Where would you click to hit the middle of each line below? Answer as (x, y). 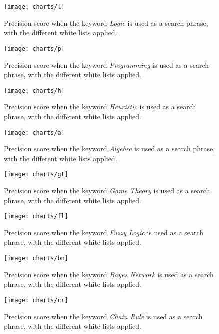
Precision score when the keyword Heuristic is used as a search (100, 107)
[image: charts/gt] (36, 174)
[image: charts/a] (34, 133)
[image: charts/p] (34, 49)
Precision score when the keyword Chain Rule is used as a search (103, 316)
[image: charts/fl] (36, 216)
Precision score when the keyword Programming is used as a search (107, 65)
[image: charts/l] (34, 7)
